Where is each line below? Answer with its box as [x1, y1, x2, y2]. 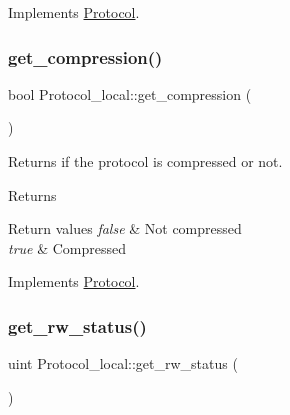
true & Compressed [8, 237, 127, 258]
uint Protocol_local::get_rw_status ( [8, 353, 238, 374]
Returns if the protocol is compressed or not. [8, 151, 283, 171]
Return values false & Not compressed [8, 218, 242, 239]
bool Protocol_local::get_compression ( [8, 83, 252, 104]
